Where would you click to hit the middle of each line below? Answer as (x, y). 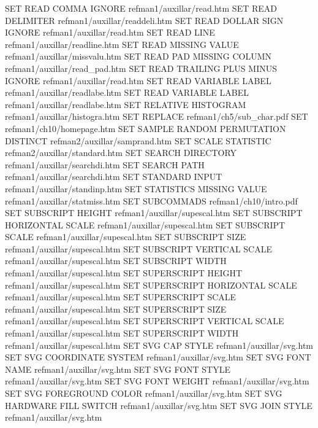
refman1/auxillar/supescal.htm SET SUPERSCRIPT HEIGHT (124, 273)
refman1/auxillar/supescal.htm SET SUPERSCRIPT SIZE (116, 309)
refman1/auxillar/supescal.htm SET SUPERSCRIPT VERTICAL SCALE (145, 321)
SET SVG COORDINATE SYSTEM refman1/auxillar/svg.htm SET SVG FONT (158, 357)
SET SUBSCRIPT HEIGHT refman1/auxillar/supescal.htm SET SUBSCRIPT (154, 213)
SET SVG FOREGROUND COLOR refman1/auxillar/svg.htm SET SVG (144, 393)
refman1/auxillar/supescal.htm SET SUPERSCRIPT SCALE (121, 297)
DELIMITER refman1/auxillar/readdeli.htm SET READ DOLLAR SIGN (144, 20)
